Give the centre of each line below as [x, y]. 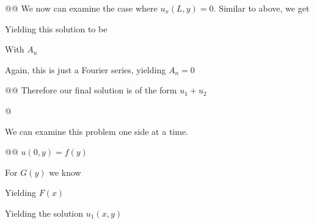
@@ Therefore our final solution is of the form [91, 90]
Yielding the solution [44, 213]
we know [65, 172]
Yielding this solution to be [56, 28]
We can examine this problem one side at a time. [97, 131]
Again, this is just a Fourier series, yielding [86, 69]
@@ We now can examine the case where [81, 8]
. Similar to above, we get [261, 8]
